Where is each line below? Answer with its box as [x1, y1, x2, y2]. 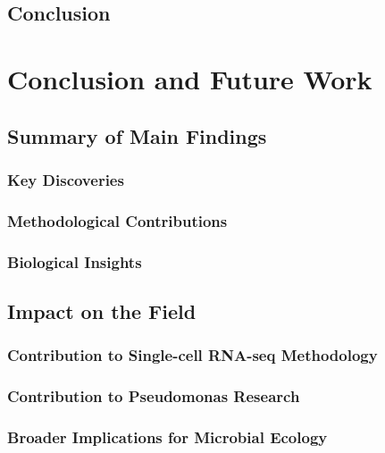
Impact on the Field [7, 297, 197, 324]
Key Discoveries [7, 168, 124, 190]
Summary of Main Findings [7, 122, 267, 149]
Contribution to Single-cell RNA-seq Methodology [7, 344, 378, 366]
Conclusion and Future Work [7, 60, 372, 96]
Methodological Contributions [7, 209, 228, 231]
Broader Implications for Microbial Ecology [7, 425, 328, 448]
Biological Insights [7, 250, 142, 273]
